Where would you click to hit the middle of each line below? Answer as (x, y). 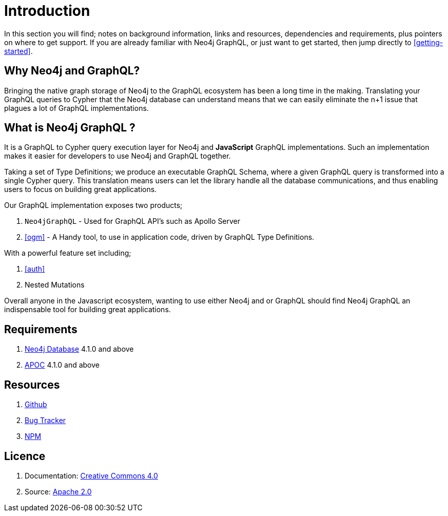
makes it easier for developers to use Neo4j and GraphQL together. (118, 156)
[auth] (35, 269)
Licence (25, 456)
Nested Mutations (55, 285)
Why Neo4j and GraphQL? (72, 71)
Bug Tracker (45, 421)
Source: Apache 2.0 (58, 491)
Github (36, 405)
